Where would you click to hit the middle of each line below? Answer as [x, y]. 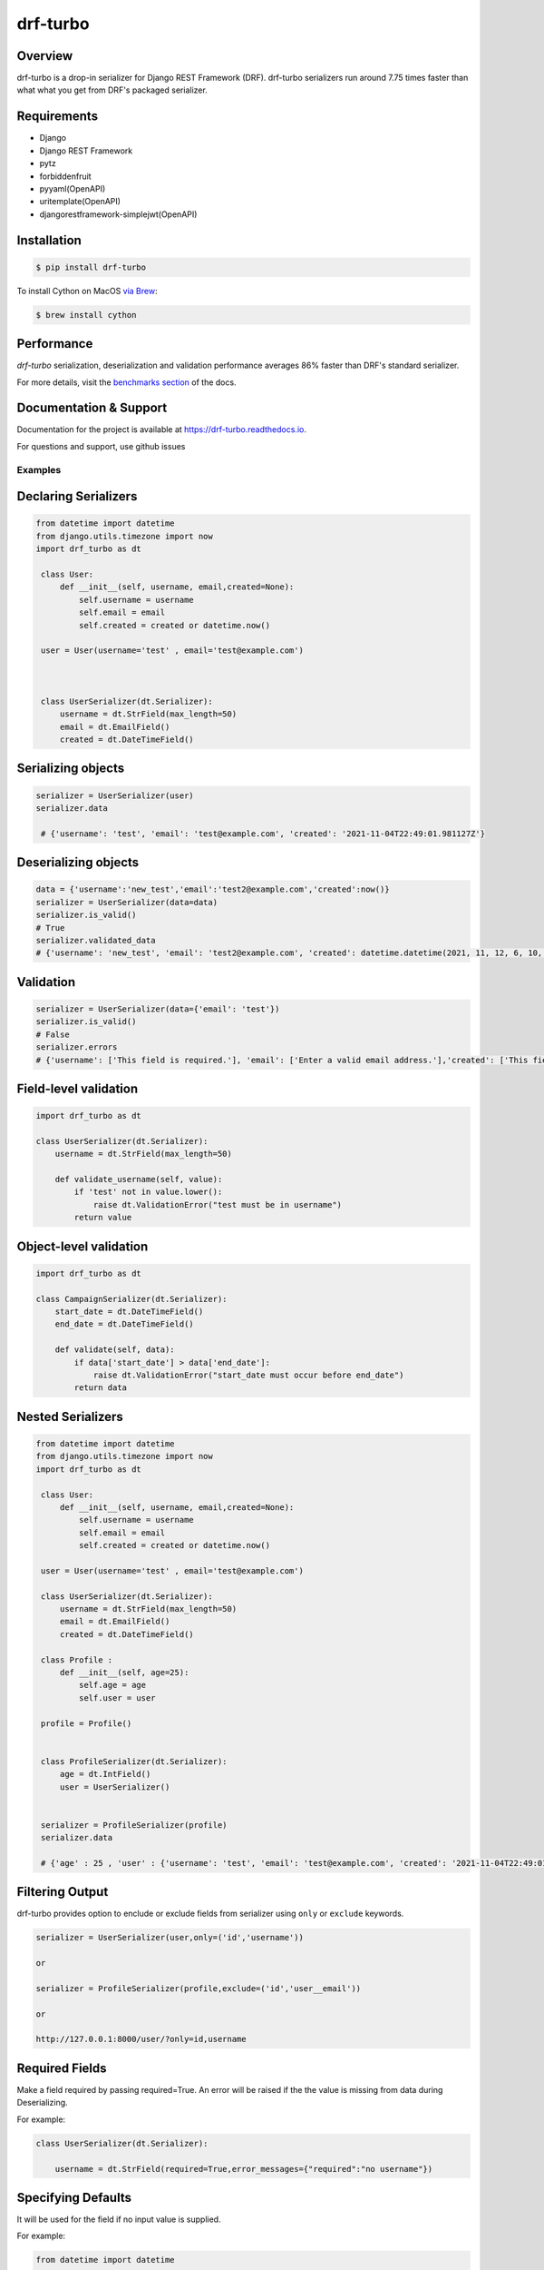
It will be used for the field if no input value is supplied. [119, 2219]
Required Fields [62, 2068]
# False [53, 1034]
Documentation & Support [92, 408]
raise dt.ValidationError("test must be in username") [218, 1204]
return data [100, 1388]
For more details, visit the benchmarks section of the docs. [126, 382]
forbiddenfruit [65, 176]
